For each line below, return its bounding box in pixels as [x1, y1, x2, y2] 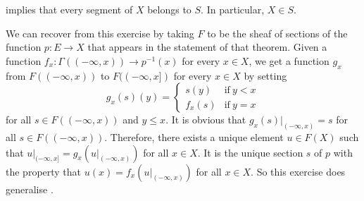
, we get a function [249, 53, 330, 68]
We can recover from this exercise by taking [6, 25, 194, 40]
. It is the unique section [197, 145, 303, 159]
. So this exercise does [251, 164, 346, 178]
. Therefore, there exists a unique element [104, 130, 284, 145]
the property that [6, 164, 82, 178]
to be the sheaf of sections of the [207, 25, 348, 40]
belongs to [147, 2, 192, 16]
